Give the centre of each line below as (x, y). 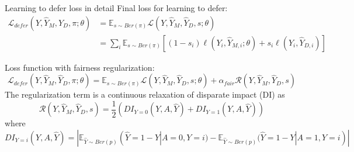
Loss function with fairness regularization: (80, 67)
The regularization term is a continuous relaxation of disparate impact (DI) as (145, 94)
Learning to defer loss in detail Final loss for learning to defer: (116, 8)
